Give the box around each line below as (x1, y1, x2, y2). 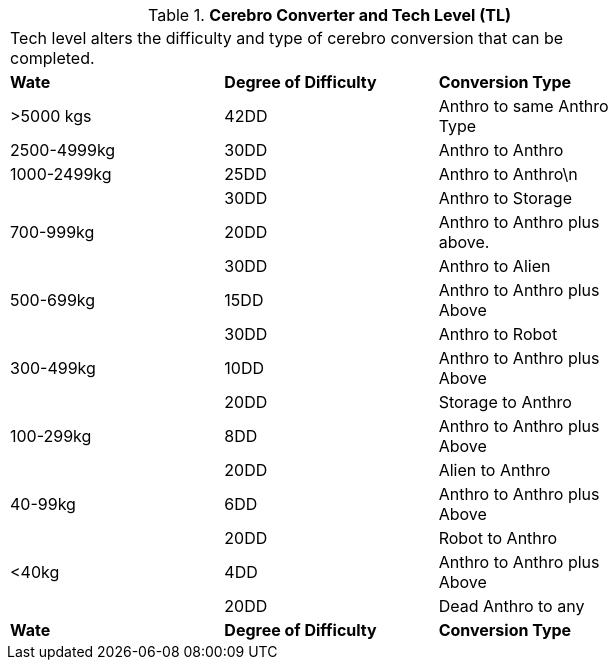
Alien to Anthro (438, 460, 551, 480)
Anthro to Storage (438, 188, 572, 208)
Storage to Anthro (438, 392, 572, 412)
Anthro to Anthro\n (438, 164, 578, 184)
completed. (10, 48, 95, 68)
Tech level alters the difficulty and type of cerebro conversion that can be (10, 28, 564, 48)
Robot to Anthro (438, 528, 558, 548)
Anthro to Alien (438, 256, 551, 276)
